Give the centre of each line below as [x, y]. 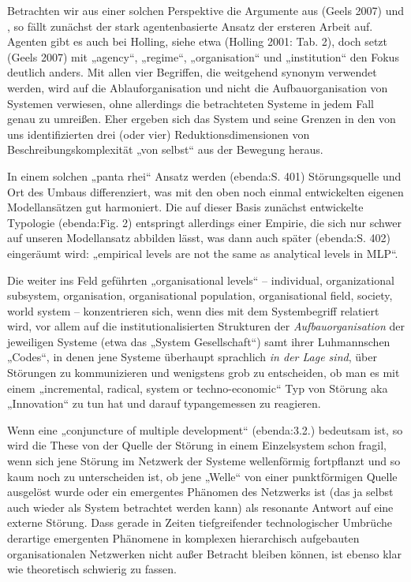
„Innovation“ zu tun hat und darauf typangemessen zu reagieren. [164, 403]
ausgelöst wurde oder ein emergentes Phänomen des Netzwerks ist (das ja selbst [200, 492]
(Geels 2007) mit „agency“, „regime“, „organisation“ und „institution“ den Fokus [203, 56]
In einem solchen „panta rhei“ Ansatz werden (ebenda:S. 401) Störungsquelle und [204, 175]
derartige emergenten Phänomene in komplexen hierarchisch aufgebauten [183, 538]
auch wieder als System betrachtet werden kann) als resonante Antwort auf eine [200, 507]
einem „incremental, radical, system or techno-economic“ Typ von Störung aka [198, 388]
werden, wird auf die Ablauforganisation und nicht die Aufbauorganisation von [198, 87]
